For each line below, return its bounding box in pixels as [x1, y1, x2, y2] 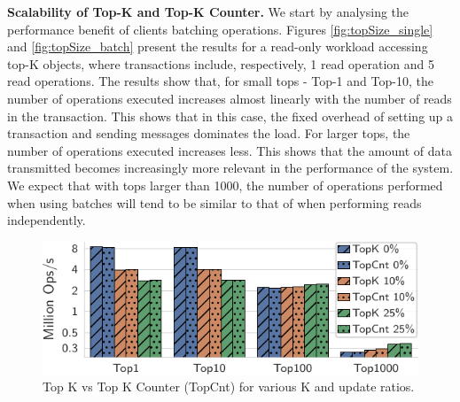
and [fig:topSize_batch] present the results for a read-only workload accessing [7, 37, 428, 56]
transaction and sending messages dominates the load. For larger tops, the [7, 124, 410, 143]
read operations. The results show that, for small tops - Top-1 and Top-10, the [7, 72, 433, 90]
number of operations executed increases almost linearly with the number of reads [7, 89, 452, 107]
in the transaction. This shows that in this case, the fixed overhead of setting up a [7, 106, 454, 125]
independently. [7, 211, 86, 229]
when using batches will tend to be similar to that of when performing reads [7, 193, 422, 212]
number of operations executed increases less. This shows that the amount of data [7, 141, 452, 159]
